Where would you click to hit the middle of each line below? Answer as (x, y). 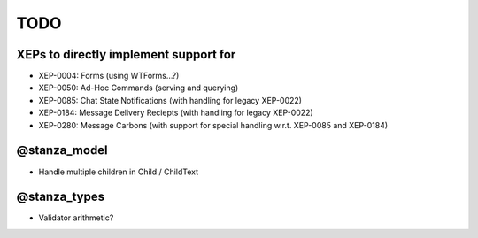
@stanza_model (62, 150)
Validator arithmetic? (76, 218)
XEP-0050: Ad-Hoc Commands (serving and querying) (139, 88)
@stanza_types (61, 197)
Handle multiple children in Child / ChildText (119, 172)
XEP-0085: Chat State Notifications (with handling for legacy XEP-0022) (170, 100)
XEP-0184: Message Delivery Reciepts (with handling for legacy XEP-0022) (176, 113)
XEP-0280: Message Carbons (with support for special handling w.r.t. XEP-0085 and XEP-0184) (213, 125)
